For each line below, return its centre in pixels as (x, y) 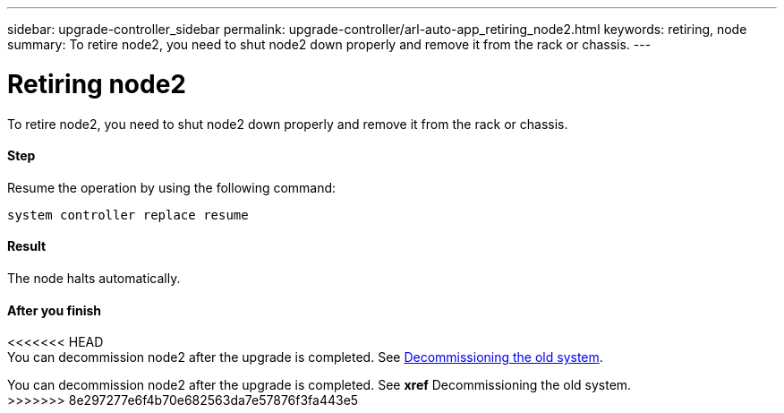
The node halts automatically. (94, 278)
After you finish (55, 310)
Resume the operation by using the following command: (172, 187)
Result (27, 246)
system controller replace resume (128, 215)
